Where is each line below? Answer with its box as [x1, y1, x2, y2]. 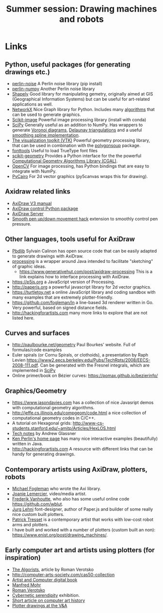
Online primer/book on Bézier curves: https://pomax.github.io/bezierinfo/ [12, 372, 158, 379]
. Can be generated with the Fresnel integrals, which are [37, 362, 150, 368]
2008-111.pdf [12, 362, 38, 368]
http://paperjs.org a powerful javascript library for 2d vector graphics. [12, 284, 152, 290]
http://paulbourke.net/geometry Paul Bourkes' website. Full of [12, 342, 136, 348]
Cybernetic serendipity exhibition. [12, 592, 80, 598]
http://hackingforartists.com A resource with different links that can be [12, 446, 153, 452]
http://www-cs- [72, 420, 104, 426]
